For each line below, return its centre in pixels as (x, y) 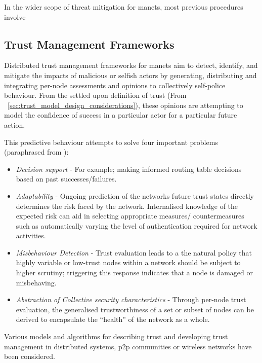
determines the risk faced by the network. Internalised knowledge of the (127, 206)
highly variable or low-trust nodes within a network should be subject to (128, 262)
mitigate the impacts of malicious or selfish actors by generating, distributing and (130, 75)
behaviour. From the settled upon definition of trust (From (95, 95)
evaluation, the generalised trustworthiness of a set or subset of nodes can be (135, 309)
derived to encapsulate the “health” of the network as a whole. (113, 319)
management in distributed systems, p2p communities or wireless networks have (128, 346)
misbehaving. (36, 282)
